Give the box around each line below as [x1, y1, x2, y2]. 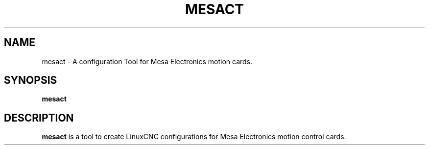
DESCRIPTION [4, 111, 74, 124]
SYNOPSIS [4, 74, 57, 87]
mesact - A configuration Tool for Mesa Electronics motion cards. [42, 57, 253, 66]
